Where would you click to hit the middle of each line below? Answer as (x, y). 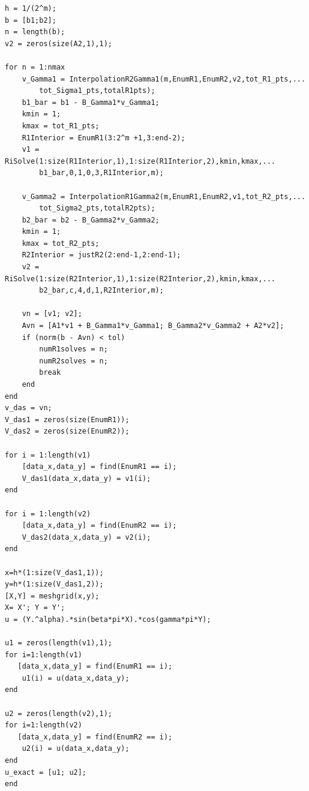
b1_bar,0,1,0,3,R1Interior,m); (101, 173)
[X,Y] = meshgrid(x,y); (52, 596)
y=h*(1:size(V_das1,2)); (54, 584)
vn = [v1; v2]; (52, 314)
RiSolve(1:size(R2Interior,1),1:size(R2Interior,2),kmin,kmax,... (140, 279)
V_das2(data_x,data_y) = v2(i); (86, 537)
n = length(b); (35, 32)
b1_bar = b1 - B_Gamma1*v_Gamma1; (91, 102)
